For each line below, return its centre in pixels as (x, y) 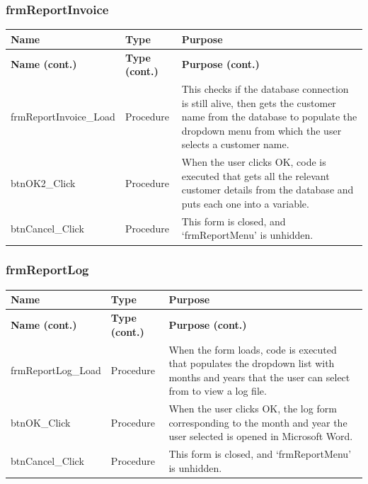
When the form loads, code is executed (253, 349)
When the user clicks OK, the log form (253, 409)
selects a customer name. (235, 144)
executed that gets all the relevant (255, 175)
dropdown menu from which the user (261, 130)
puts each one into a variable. (245, 203)
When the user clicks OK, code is (254, 162)
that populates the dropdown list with (252, 363)
